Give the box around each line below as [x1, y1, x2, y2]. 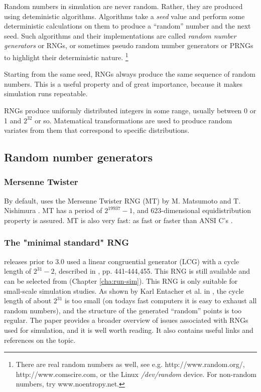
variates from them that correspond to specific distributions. [4, 125, 190, 135]
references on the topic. [4, 334, 76, 345]
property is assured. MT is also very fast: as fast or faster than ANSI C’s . [4, 215, 233, 225]
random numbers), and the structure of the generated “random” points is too [4, 305, 242, 315]
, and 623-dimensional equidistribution [133, 205, 251, 216]
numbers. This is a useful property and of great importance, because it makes [4, 78, 243, 89]
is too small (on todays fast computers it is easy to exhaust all [65, 295, 257, 306]
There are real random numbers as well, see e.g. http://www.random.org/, [16, 359, 245, 369]
